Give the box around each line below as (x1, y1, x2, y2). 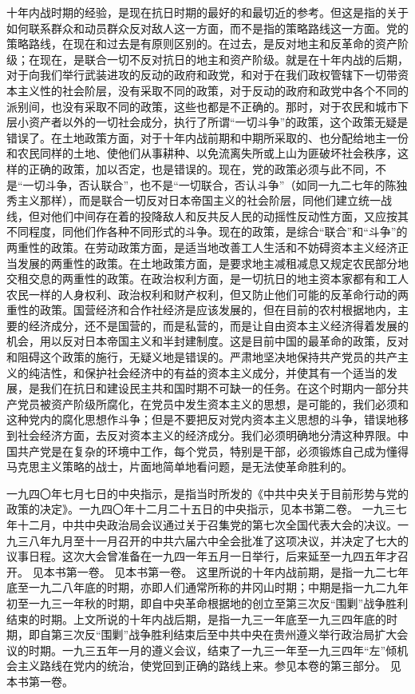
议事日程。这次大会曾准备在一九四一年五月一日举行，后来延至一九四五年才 (6, 548, 397, 564)
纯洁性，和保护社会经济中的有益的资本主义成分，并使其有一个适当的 (28, 364, 386, 381)
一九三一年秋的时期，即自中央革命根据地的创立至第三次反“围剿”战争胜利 (28, 594, 409, 611)
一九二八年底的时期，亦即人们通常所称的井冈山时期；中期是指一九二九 (28, 579, 397, 596)
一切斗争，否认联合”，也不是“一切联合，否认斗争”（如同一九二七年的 (22, 176, 385, 193)
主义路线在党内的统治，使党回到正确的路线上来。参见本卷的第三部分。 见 (17, 657, 401, 674)
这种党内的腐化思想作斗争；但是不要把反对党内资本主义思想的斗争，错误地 (6, 411, 397, 428)
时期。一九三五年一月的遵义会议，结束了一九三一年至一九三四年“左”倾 (28, 641, 397, 658)
